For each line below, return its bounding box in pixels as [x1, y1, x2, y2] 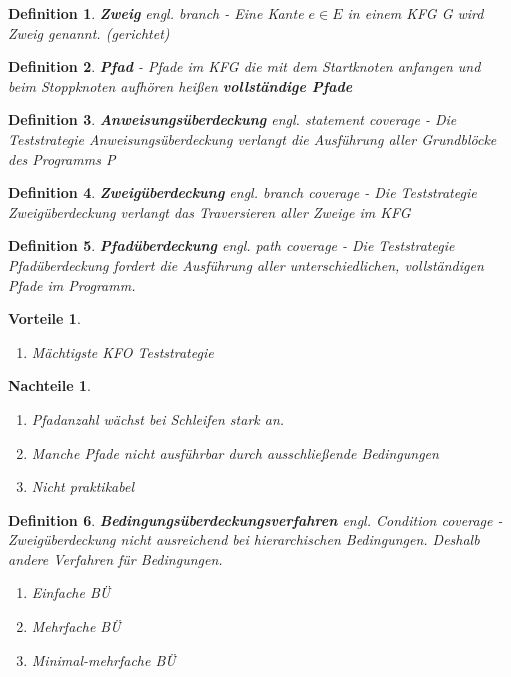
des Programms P [8, 148, 116, 169]
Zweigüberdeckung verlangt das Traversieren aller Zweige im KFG [8, 201, 411, 222]
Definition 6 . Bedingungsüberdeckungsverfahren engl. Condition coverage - [8, 509, 503, 530]
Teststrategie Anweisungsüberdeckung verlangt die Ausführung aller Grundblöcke [8, 128, 497, 149]
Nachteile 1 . [8, 375, 91, 396]
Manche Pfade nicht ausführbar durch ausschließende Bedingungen [31, 442, 439, 463]
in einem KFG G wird [347, 3, 484, 23]
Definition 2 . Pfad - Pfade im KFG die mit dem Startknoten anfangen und [8, 56, 481, 77]
